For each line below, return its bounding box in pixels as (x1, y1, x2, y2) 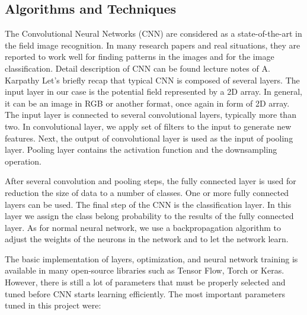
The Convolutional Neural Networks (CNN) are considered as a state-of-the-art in (5, 27, 302, 40)
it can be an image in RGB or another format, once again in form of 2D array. (5, 97, 290, 109)
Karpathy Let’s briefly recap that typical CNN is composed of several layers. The (5, 73, 300, 86)
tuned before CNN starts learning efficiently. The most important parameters (5, 287, 286, 300)
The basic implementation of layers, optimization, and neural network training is (5, 252, 298, 265)
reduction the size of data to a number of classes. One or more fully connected (5, 186, 289, 198)
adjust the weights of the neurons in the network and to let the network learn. (5, 233, 289, 245)
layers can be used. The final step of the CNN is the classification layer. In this (5, 198, 292, 210)
